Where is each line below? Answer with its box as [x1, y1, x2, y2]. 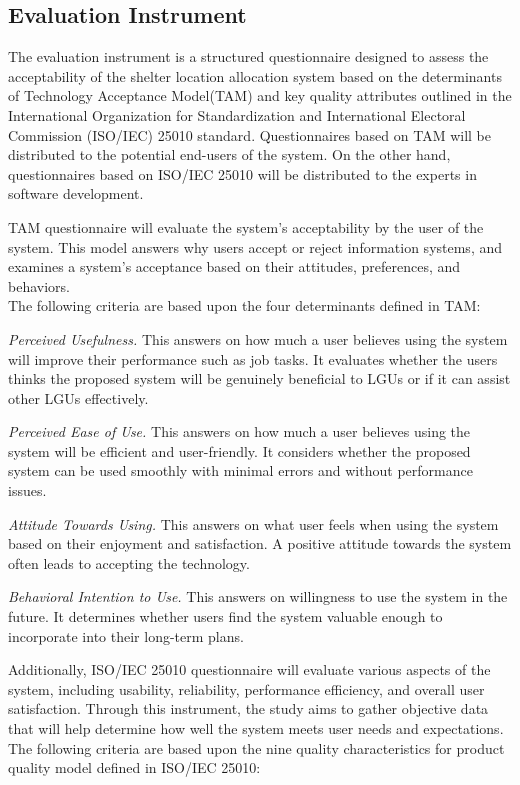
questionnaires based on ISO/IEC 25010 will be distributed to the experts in [8, 163, 477, 184]
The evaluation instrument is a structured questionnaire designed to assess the [8, 46, 489, 67]
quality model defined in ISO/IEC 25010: [8, 757, 261, 778]
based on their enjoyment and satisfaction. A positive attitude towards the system [8, 533, 512, 554]
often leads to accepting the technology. [8, 552, 250, 573]
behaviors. [8, 275, 70, 296]
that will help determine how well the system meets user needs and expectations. [8, 718, 504, 739]
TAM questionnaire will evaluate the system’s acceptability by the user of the [8, 216, 484, 237]
